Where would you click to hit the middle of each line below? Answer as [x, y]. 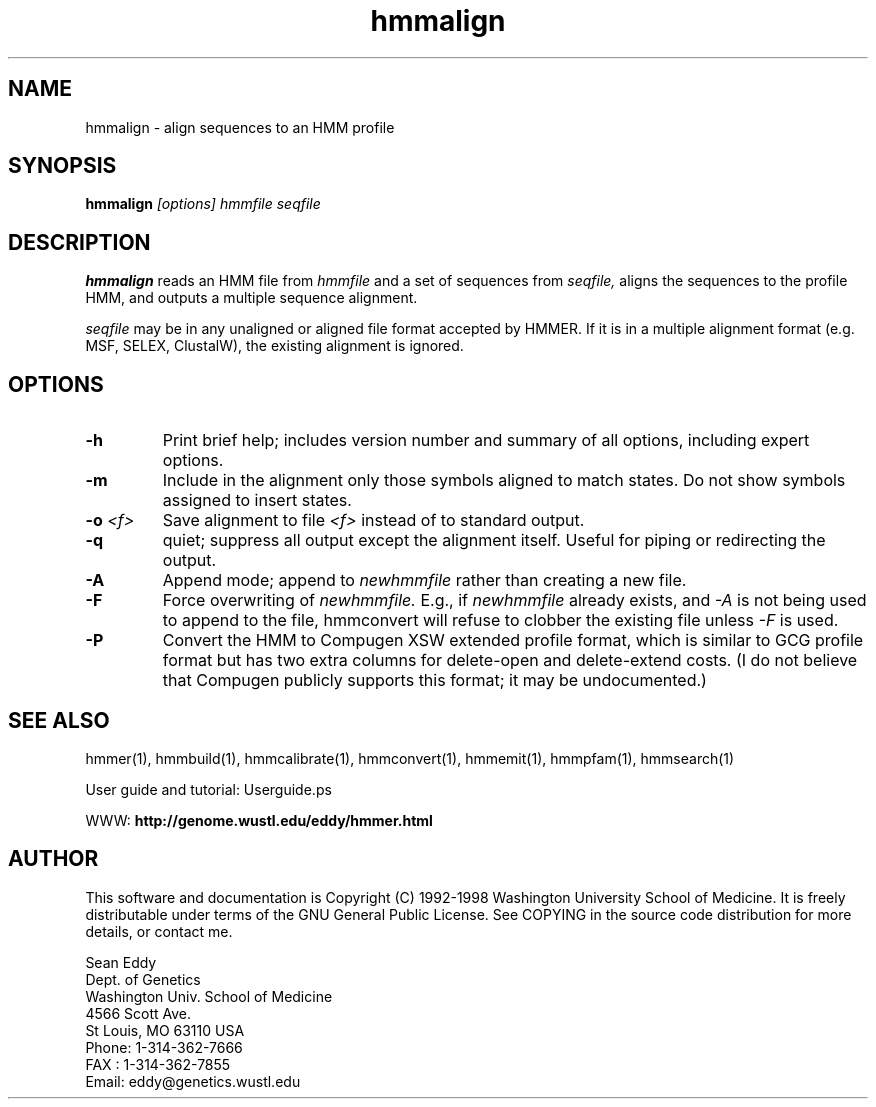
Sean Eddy [121, 962]
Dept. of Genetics [143, 979]
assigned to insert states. [257, 500]
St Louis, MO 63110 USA [165, 1030]
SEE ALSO [59, 720]
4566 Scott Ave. [138, 1013]
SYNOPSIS [62, 166]
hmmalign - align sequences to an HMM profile [240, 127]
